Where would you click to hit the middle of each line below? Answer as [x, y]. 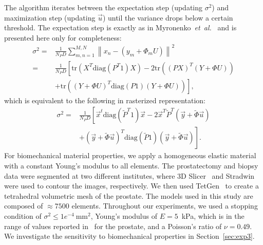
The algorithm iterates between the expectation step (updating [104, 7]
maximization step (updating [50, 17]
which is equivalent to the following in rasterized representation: [105, 100]
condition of [23, 215]
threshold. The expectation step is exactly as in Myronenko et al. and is [120, 27]
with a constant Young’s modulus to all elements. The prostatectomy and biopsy [131, 166]
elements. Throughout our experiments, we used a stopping [165, 206]
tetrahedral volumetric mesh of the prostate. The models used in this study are [129, 195]
